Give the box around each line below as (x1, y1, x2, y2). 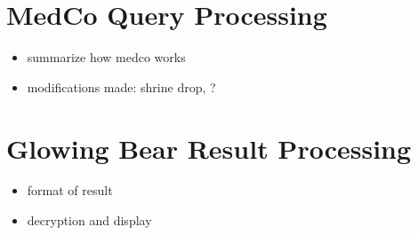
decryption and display (27, 211, 152, 230)
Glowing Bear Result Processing (6, 129, 412, 166)
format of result (27, 181, 113, 200)
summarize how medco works (27, 48, 186, 67)
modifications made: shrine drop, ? (27, 77, 216, 96)
